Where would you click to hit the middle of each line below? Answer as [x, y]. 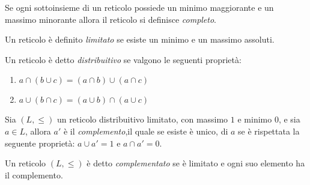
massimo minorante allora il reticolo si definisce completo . [111, 19]
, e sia [289, 119]
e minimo [255, 119]
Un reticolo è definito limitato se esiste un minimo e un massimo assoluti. [140, 39]
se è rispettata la [269, 131]
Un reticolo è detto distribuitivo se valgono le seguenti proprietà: [123, 59]
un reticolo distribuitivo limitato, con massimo [142, 119]
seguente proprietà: [40, 143]
